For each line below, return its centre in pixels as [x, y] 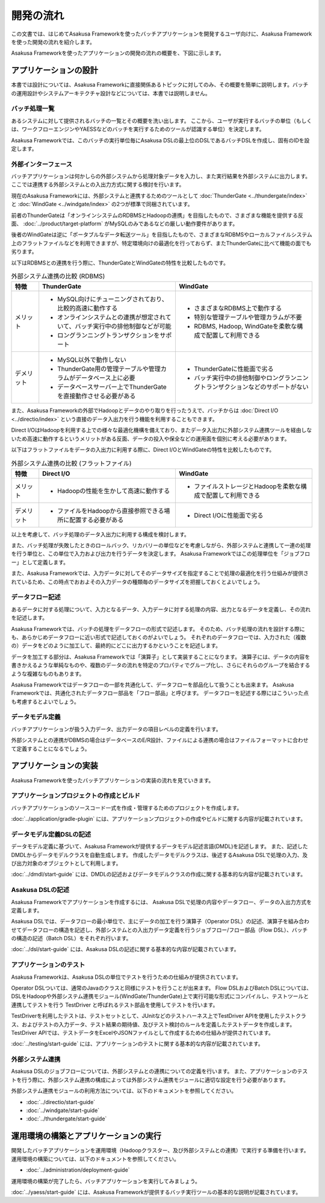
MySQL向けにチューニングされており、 [113, 300]
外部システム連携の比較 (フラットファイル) [71, 463]
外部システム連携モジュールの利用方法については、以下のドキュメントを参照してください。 [124, 1091]
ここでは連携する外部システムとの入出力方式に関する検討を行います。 [98, 184]
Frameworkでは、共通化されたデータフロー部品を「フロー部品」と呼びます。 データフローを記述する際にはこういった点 [160, 693]
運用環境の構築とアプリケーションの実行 [86, 1136]
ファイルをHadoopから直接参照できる [111, 510]
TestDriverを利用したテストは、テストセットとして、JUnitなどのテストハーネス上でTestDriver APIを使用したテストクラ [159, 1016]
